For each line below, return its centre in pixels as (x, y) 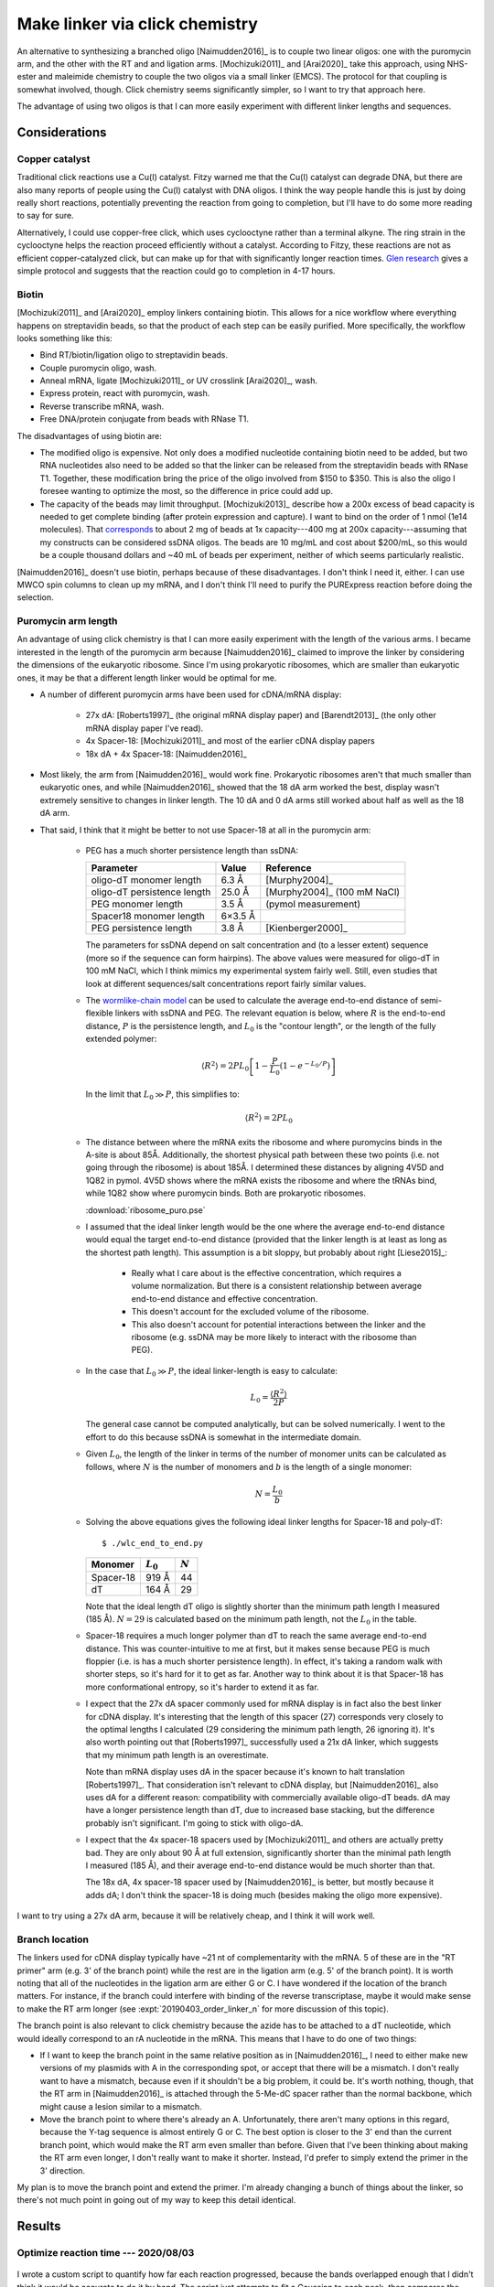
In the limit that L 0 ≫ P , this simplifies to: (162, 1095)
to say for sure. (45, 216)
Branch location (53, 1939)
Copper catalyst (54, 158)
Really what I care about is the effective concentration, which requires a (266, 1273)
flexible (99, 1013)
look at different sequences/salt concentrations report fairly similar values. (226, 983)
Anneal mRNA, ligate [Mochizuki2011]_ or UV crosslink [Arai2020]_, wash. (179, 381)
